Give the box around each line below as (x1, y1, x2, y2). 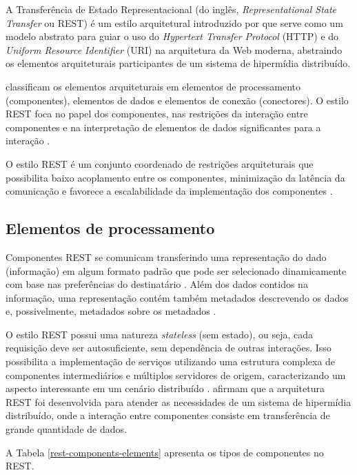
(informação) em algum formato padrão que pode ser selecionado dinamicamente (6, 263, 347, 278)
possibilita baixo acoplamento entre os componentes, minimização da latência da (6, 170, 345, 184)
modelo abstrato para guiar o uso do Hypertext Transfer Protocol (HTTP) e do (6, 29, 339, 43)
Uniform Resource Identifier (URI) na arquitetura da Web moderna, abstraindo (6, 42, 343, 57)
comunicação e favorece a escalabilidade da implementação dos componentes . (6, 184, 333, 198)
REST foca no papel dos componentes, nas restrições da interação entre (6, 106, 308, 121)
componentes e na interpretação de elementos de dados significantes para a (6, 119, 321, 134)
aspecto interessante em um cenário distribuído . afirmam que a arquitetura (6, 381, 325, 396)
